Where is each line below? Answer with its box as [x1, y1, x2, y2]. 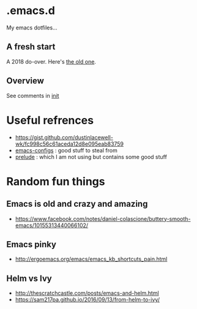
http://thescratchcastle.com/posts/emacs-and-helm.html [15, 289, 159, 297]
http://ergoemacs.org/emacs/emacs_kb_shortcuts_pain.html [15, 255, 168, 263]
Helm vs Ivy [6, 273, 52, 283]
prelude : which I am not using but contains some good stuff [15, 153, 167, 160]
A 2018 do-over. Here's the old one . [6, 58, 97, 65]
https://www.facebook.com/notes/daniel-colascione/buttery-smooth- [15, 215, 191, 222]
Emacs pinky [6, 239, 57, 250]
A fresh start [6, 42, 56, 52]
